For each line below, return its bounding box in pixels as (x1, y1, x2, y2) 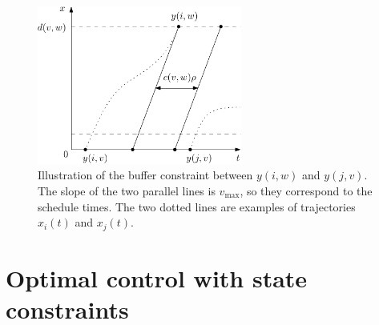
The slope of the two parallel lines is (38, 183, 216, 199)
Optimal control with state (6, 261, 308, 294)
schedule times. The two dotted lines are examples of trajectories (38, 198, 356, 215)
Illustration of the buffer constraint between (38, 167, 253, 183)
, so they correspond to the (240, 183, 373, 199)
